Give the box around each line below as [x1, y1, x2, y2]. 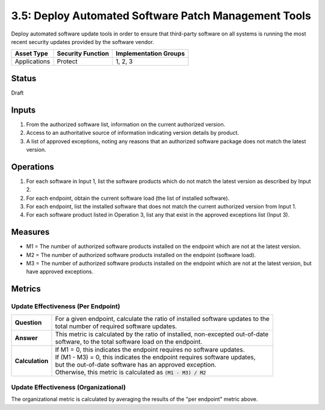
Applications [14, 57, 51, 66]
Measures [11, 227, 50, 237]
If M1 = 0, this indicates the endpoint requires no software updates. [55, 345, 245, 353]
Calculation [14, 356, 49, 365]
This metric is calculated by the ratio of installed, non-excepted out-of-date [55, 330, 269, 338]
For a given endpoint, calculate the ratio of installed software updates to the [55, 314, 270, 323]
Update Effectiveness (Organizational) [11, 383, 126, 391]
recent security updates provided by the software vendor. [11, 38, 155, 45]
